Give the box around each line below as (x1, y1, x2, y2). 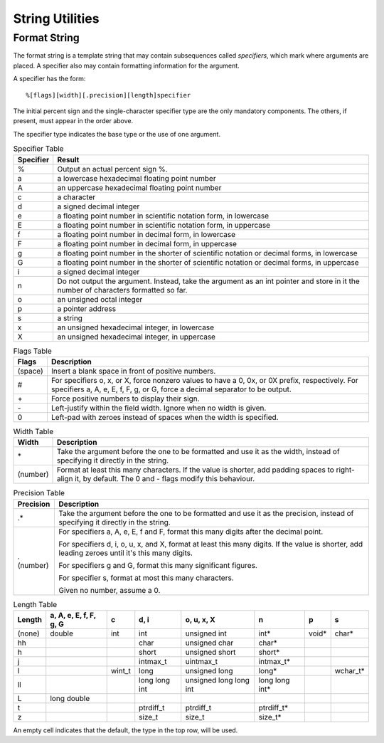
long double (50, 694, 90, 703)
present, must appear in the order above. (13, 117, 134, 125)
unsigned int (185, 628, 227, 638)
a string (57, 313, 83, 323)
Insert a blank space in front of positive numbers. (50, 366, 216, 376)
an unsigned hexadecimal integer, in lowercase (57, 322, 215, 332)
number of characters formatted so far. (57, 285, 188, 295)
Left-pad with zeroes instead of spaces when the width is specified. (50, 412, 279, 422)
